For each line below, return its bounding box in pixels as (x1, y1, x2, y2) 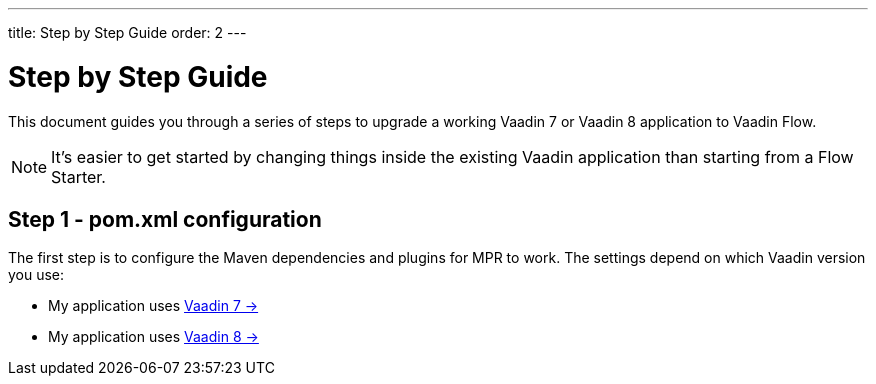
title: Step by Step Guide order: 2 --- (8, 24, 247, 41)
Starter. (51, 166, 106, 187)
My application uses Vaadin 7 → (48, 297, 259, 315)
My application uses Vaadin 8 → (48, 328, 259, 346)
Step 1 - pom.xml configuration (8, 206, 322, 232)
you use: (8, 266, 65, 284)
